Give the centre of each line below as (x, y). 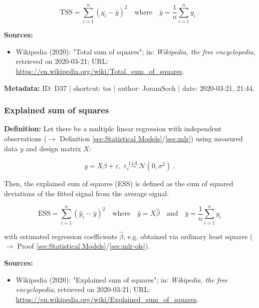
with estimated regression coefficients (61, 236)
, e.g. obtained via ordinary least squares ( (188, 236)
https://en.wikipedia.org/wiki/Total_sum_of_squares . (100, 71)
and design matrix (53, 148)
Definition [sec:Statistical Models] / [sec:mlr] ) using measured (151, 138)
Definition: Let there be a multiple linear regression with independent (113, 129)
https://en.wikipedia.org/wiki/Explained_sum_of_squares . (107, 299)
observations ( (25, 138)
